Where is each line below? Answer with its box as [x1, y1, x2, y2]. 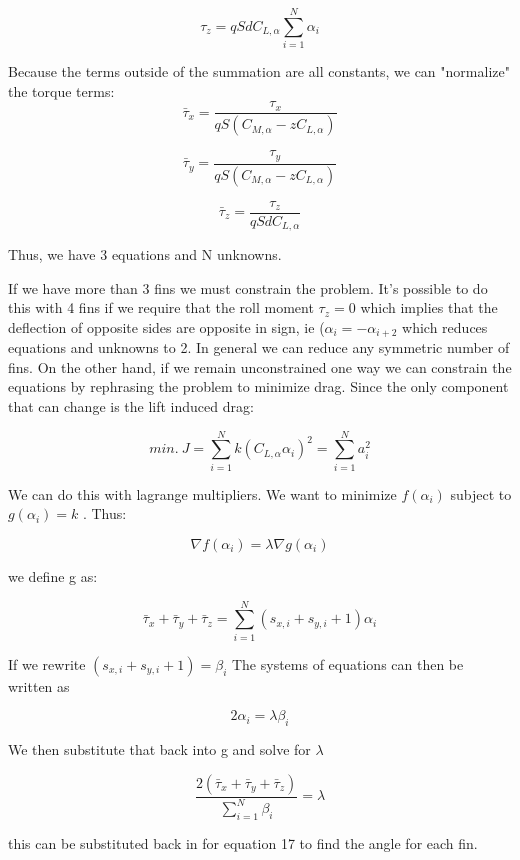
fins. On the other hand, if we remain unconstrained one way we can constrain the [8, 356, 512, 377]
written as [8, 675, 70, 696]
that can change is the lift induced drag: [8, 396, 254, 417]
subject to [450, 483, 512, 504]
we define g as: [8, 565, 98, 586]
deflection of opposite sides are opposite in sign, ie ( [8, 316, 325, 337]
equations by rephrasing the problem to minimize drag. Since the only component [8, 376, 509, 397]
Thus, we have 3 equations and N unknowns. [8, 244, 282, 265]
